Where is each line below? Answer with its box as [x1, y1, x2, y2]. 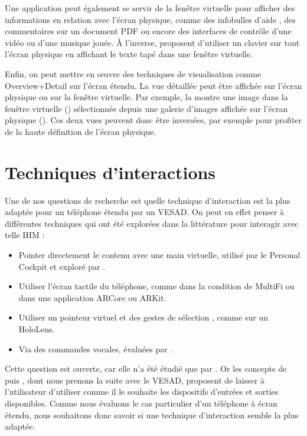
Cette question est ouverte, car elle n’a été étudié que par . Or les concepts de [5, 362, 287, 375]
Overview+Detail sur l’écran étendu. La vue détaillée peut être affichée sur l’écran [5, 79, 302, 91]
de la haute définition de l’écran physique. [5, 125, 156, 137]
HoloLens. [18, 323, 55, 335]
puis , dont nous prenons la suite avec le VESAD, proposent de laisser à [5, 374, 265, 386]
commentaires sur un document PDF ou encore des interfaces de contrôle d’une [5, 25, 292, 37]
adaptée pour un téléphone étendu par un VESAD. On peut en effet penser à [5, 206, 285, 218]
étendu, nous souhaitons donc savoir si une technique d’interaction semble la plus [5, 408, 299, 421]
